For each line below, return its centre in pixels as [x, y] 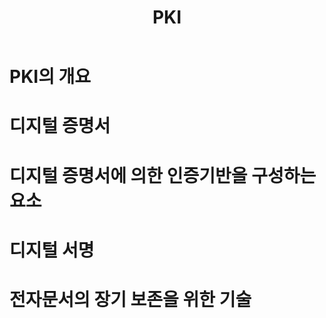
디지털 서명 [52, 250]
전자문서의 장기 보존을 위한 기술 [130, 299]
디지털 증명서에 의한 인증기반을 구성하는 [163, 175]
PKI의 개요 [50, 77]
